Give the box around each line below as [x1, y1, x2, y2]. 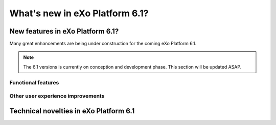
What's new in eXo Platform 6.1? [9, 8, 149, 19]
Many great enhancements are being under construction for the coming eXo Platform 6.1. [9, 41, 197, 47]
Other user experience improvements [9, 92, 105, 100]
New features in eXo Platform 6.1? [9, 27, 119, 36]
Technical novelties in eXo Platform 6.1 [9, 107, 135, 115]
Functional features [9, 79, 59, 86]
